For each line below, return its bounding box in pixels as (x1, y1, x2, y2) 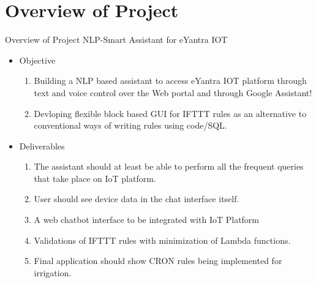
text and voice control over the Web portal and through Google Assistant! (34, 86, 312, 99)
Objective (19, 53, 56, 66)
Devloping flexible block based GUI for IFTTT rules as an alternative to (34, 107, 307, 119)
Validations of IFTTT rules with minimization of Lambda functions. (34, 233, 291, 246)
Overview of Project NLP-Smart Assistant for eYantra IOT (5, 33, 228, 46)
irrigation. (34, 266, 72, 279)
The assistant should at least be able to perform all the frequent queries (34, 160, 304, 173)
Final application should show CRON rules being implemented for (34, 254, 282, 267)
